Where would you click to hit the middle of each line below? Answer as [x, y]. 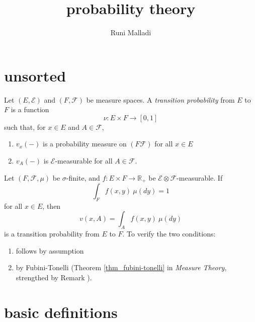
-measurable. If [200, 177]
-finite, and [83, 177]
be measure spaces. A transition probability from [160, 99]
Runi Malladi [131, 32]
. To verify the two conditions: [169, 234]
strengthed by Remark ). [54, 277]
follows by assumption [50, 250]
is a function [30, 109]
